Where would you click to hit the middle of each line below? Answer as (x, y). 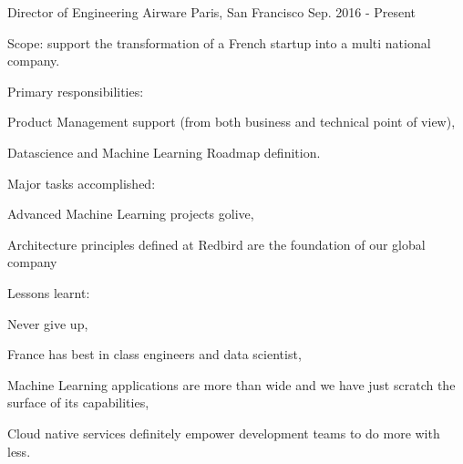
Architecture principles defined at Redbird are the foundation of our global (216, 244)
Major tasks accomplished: (82, 183)
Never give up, (48, 323)
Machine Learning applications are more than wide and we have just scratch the (231, 384)
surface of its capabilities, (78, 402)
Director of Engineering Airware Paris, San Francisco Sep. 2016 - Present (212, 12)
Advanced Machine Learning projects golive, (131, 214)
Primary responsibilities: (76, 91)
